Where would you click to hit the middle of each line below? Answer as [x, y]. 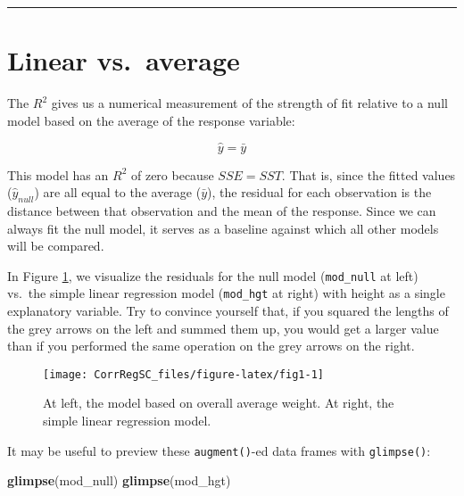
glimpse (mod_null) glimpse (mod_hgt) [119, 480]
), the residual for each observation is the [319, 192]
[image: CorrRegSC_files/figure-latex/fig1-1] [183, 374]
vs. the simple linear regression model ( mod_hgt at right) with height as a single [226, 293]
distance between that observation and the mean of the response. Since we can [222, 210]
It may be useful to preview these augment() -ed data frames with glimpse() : [219, 450]
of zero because [172, 174]
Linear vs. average [124, 60]
